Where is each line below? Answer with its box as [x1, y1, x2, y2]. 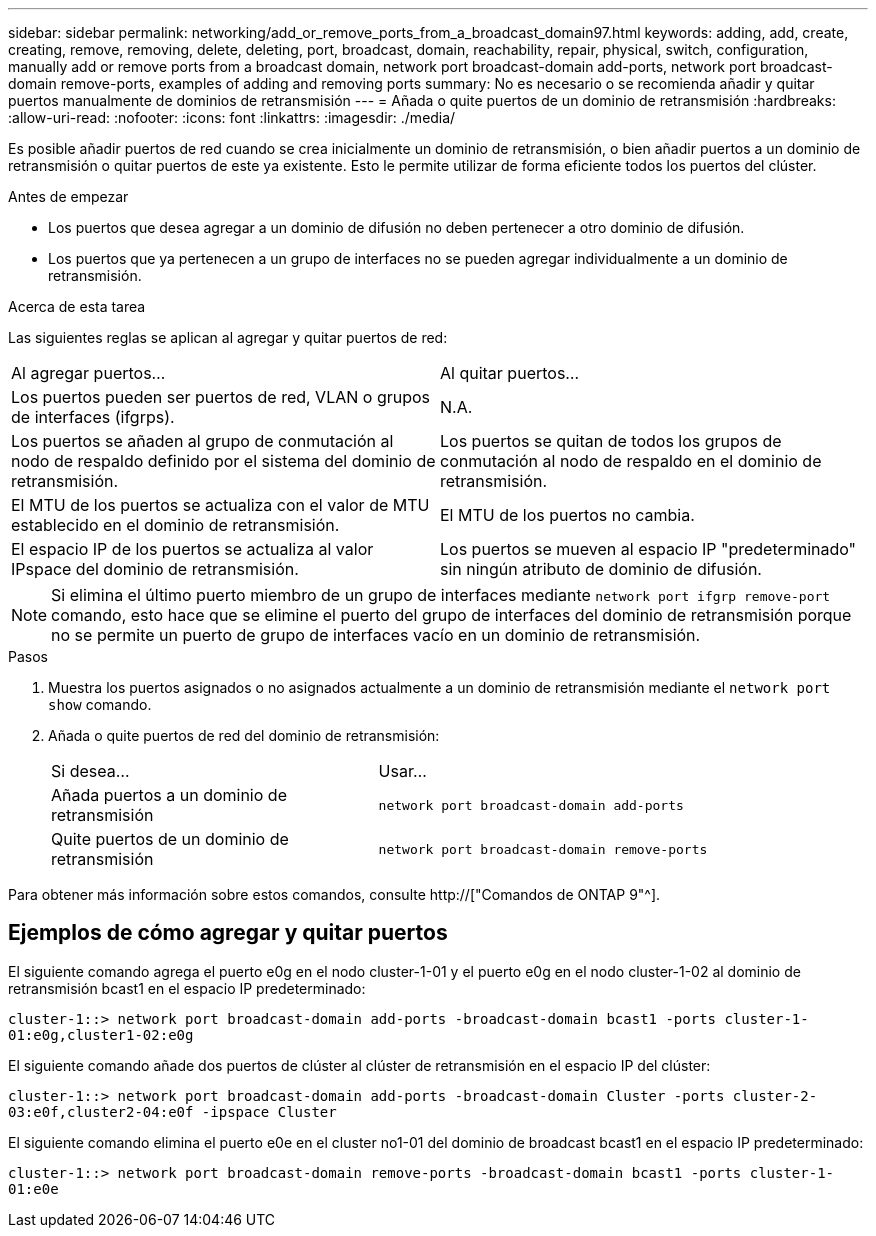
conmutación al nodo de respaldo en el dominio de [440, 451, 822, 471]
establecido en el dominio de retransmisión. [11, 515, 340, 535]
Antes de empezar [8, 188, 129, 205]
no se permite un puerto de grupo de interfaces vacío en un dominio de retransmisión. [51, 625, 701, 645]
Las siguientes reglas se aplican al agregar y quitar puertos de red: [8, 329, 448, 346]
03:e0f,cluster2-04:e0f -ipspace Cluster [8, 1103, 337, 1120]
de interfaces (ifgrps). [11, 407, 175, 427]
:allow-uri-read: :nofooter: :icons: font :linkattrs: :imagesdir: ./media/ [8, 109, 456, 126]
